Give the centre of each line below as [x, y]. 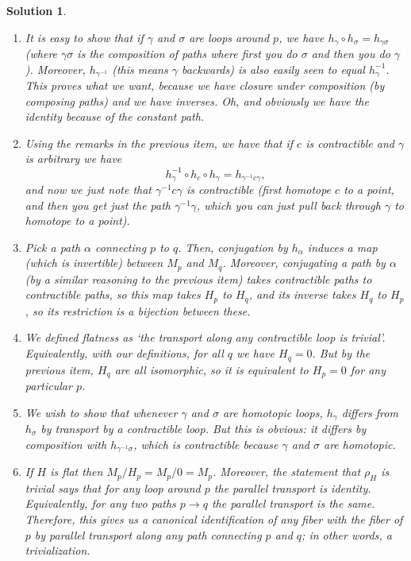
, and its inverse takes [302, 294]
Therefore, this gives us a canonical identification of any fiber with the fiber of [214, 519]
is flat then [77, 472]
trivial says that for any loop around [113, 487]
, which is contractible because [206, 444]
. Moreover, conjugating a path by [304, 263]
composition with [66, 444]
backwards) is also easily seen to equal [273, 69]
